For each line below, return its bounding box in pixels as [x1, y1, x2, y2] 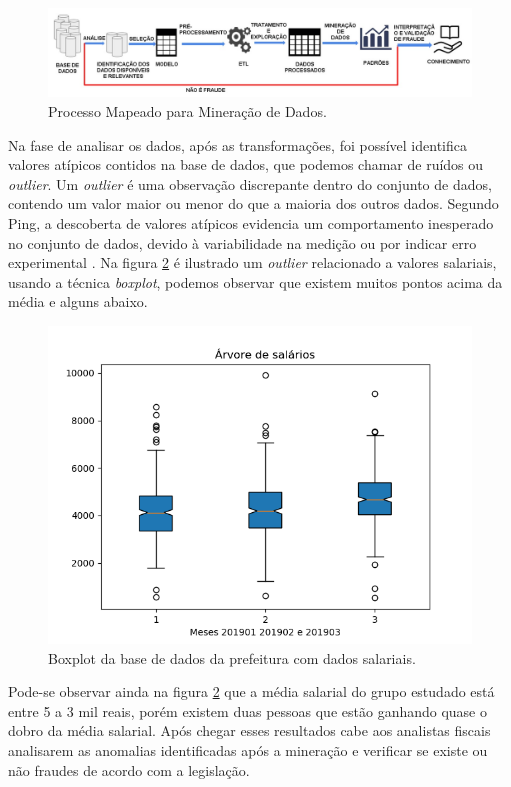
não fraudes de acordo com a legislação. [8, 759, 250, 780]
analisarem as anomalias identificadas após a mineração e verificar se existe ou [8, 739, 488, 760]
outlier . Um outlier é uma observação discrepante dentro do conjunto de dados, [8, 173, 492, 194]
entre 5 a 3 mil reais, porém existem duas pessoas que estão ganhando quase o [8, 700, 487, 721]
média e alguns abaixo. [8, 291, 148, 312]
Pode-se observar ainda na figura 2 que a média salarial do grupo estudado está [8, 681, 495, 702]
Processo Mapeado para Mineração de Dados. [48, 101, 327, 122]
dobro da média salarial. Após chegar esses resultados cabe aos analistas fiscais [8, 720, 491, 741]
